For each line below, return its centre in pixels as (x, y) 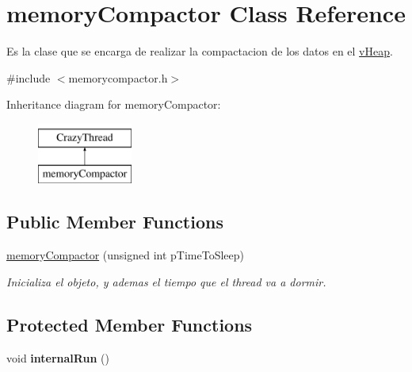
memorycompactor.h (118, 77)
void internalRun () (58, 357)
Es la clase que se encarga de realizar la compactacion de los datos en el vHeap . (200, 51)
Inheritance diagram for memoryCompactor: (114, 104)
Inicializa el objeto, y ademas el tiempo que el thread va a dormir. (166, 281)
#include (29, 77)
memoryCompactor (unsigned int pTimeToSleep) (125, 255)
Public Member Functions (115, 222)
